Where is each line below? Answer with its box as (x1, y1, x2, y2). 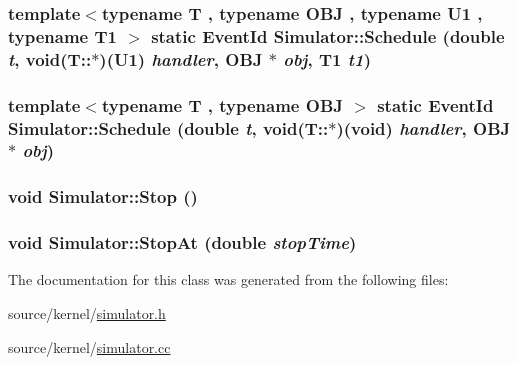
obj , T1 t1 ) (283, 46, 371, 71)
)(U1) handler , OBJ (99, 46, 263, 71)
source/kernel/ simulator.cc (8, 336, 171, 357)
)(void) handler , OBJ (336, 115, 511, 140)
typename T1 (8, 23, 117, 48)
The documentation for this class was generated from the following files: (8, 269, 449, 290)
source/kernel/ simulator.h (8, 303, 166, 324)
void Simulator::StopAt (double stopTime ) (8, 230, 357, 255)
